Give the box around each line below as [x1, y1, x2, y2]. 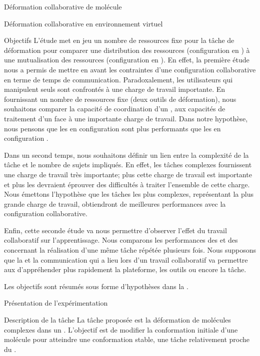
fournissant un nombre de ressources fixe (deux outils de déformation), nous [4, 93, 236, 104]
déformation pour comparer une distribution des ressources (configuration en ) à [4, 44, 250, 55]
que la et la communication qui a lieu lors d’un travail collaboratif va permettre [4, 254, 248, 265]
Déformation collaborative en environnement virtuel [4, 18, 163, 28]
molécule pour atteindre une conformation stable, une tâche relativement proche [4, 334, 250, 345]
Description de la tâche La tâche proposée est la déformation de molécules [4, 315, 231, 325]
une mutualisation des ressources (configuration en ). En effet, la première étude [4, 54, 249, 65]
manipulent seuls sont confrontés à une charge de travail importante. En [4, 84, 225, 94]
